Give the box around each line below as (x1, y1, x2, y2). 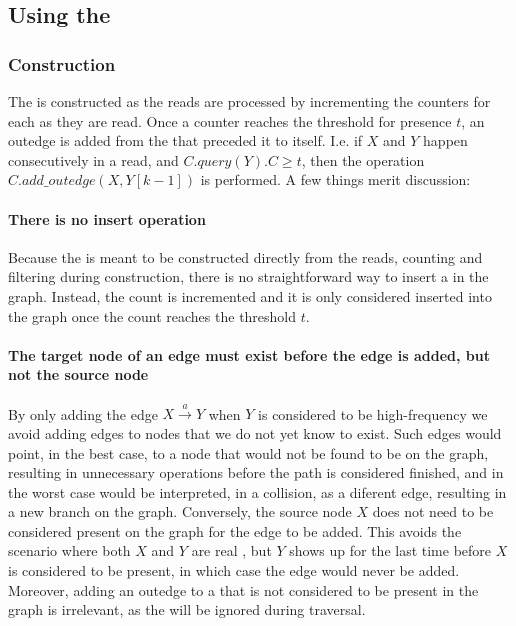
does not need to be (372, 501, 494, 522)
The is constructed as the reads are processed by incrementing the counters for (8, 91, 491, 111)
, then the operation (301, 149, 425, 170)
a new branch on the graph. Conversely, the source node (8, 501, 352, 522)
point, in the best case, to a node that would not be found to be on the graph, (8, 442, 489, 463)
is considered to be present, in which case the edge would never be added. (8, 560, 460, 581)
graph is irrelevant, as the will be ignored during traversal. (8, 599, 366, 620)
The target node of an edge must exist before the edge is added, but (8, 344, 490, 365)
